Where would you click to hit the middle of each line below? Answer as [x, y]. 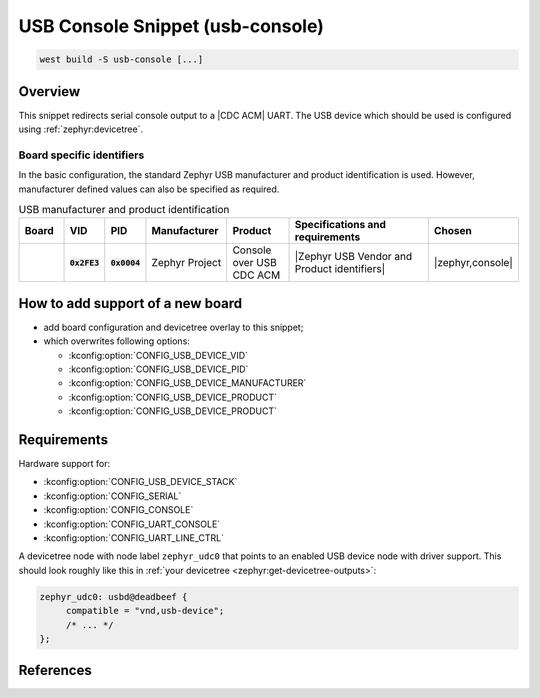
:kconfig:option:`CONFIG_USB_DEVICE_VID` [158, 355]
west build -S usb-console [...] [121, 59]
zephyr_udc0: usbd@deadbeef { [113, 596]
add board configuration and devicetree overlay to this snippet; [173, 327]
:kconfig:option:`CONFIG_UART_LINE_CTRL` [134, 538]
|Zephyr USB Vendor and [353, 257]
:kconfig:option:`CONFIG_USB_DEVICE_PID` [158, 369]
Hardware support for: [64, 464]
